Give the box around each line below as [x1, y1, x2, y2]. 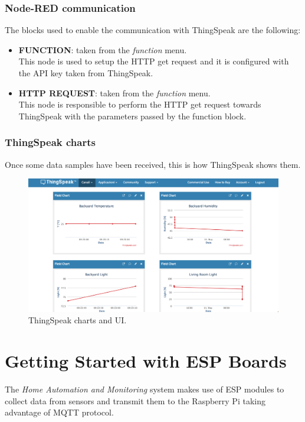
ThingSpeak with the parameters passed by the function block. [18, 109, 247, 122]
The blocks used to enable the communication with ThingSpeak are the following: [5, 24, 301, 36]
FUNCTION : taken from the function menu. [18, 43, 187, 56]
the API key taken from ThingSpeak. [18, 67, 153, 79]
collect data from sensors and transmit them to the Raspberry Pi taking [5, 394, 265, 407]
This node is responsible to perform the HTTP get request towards [18, 98, 261, 111]
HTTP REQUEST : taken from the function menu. [18, 86, 211, 99]
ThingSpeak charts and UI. [28, 314, 127, 326]
